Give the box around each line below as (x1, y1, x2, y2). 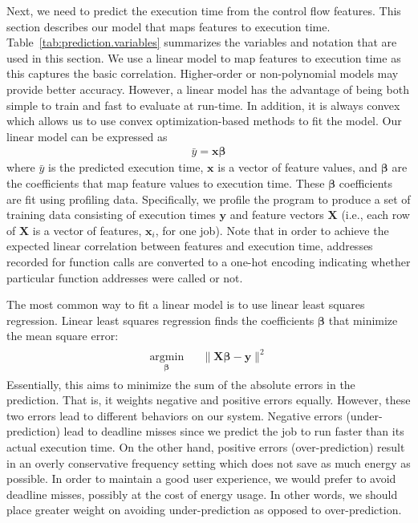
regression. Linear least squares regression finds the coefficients (6, 311, 315, 328)
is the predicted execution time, (48, 159, 204, 176)
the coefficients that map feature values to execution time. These (6, 174, 325, 191)
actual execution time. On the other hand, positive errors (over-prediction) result (6, 439, 405, 456)
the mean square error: (6, 327, 119, 344)
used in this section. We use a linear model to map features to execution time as (6, 49, 401, 66)
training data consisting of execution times (6, 206, 216, 223)
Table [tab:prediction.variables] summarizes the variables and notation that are (6, 34, 397, 51)
